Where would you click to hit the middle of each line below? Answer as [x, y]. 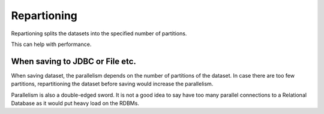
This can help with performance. [51, 44]
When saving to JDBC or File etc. [73, 61]
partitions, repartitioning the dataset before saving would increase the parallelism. [112, 84]
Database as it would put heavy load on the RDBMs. [75, 103]
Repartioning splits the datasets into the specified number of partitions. [99, 33]
